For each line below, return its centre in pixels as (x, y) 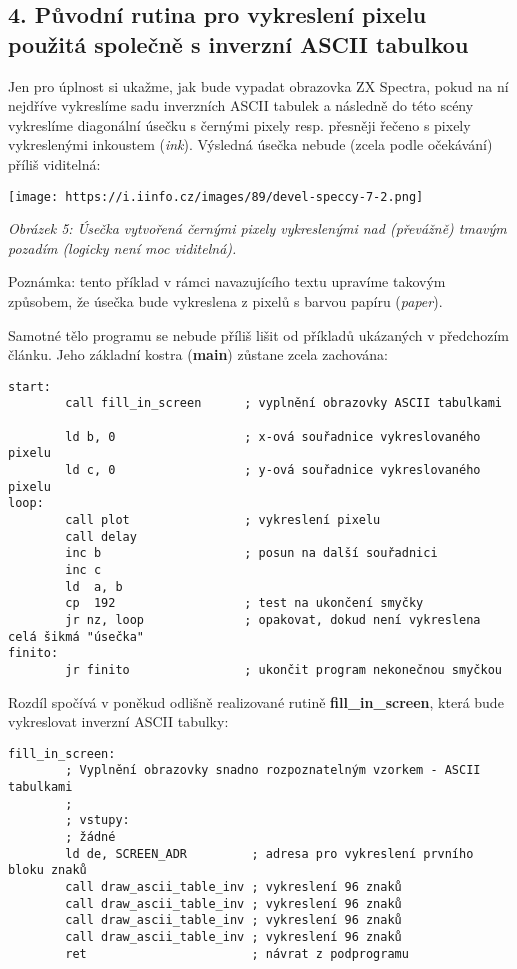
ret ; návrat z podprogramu (237, 953)
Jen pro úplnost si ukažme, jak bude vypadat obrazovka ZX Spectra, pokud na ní (258, 85)
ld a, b (94, 586)
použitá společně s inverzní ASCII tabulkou (238, 43)
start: (29, 386)
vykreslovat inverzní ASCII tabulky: (118, 721)
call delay (101, 536)
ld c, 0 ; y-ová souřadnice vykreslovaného (273, 470)
